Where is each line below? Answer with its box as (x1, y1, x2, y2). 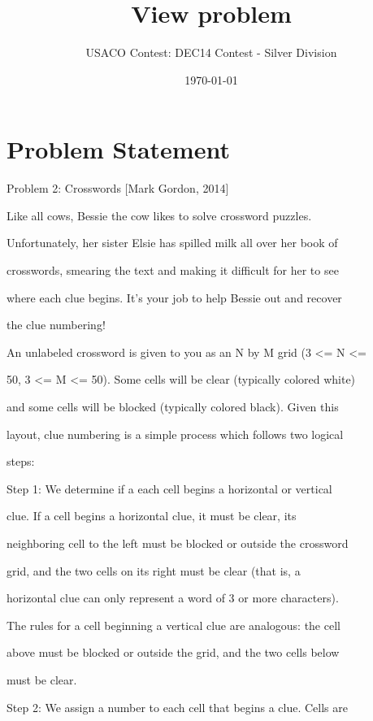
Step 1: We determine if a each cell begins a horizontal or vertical (7, 480, 332, 497)
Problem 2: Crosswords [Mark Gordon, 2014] (7, 180, 229, 197)
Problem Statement (7, 132, 230, 166)
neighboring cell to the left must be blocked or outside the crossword (7, 534, 349, 551)
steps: (7, 453, 35, 470)
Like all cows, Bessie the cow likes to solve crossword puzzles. (7, 206, 312, 224)
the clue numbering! (7, 316, 106, 333)
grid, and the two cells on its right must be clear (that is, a (7, 562, 301, 579)
